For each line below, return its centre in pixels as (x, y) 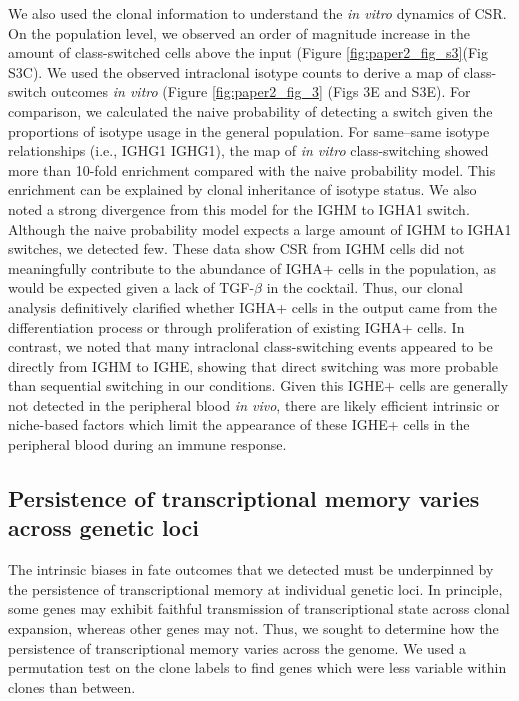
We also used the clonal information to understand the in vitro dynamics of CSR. (257, 13)
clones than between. (72, 686)
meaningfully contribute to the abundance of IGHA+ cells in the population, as (252, 267)
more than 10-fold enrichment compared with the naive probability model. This (252, 169)
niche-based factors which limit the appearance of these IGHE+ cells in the (239, 424)
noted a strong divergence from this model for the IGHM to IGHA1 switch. (239, 208)
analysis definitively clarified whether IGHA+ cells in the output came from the (252, 306)
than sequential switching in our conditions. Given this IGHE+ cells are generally (258, 385)
